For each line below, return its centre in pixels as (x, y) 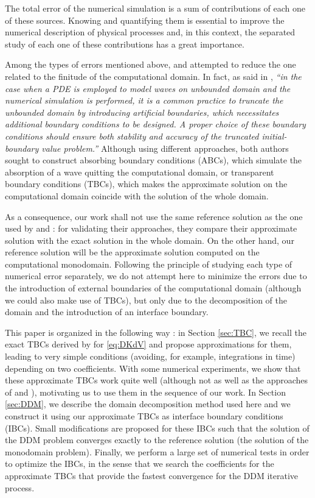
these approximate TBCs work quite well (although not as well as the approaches (157, 380)
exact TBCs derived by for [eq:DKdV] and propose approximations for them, (148, 344)
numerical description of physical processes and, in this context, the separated (150, 32)
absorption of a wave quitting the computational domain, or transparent (140, 172)
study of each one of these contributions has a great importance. (125, 44)
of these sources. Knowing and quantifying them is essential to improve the (145, 20)
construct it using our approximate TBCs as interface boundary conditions (144, 416)
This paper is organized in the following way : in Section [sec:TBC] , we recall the (156, 332)
